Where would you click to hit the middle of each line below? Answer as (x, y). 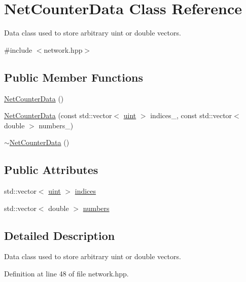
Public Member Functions (74, 77)
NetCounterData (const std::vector (58, 115)
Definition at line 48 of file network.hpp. (66, 274)
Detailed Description (60, 235)
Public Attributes (51, 170)
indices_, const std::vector (191, 115)
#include (18, 49)
